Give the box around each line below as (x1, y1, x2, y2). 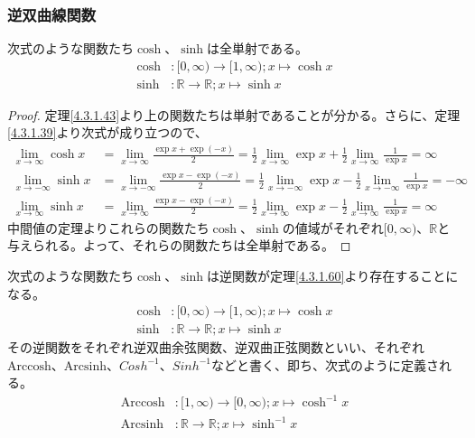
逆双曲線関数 (7, 3, 97, 25)
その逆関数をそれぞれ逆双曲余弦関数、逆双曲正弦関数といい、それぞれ (7, 338, 424, 357)
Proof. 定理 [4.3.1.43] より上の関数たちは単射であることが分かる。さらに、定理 (7, 105, 461, 124)
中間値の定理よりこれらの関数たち (7, 218, 210, 237)
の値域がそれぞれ (282, 218, 384, 237)
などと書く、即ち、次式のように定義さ (211, 355, 440, 374)
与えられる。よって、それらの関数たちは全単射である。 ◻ (7, 236, 351, 255)
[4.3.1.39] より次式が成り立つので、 (7, 123, 208, 142)
